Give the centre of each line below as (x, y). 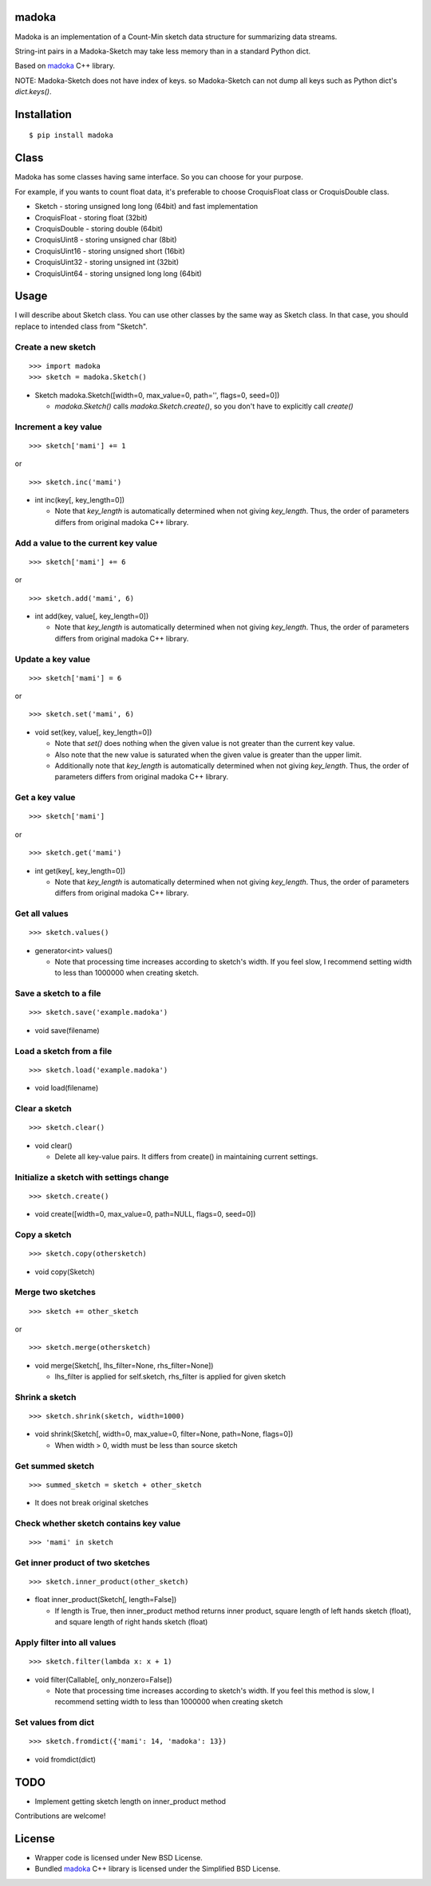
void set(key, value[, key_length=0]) (93, 732)
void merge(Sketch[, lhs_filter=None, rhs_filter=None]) (124, 1365)
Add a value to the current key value (86, 543)
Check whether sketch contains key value (98, 1523)
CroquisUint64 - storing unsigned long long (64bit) (119, 273)
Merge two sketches (55, 1292)
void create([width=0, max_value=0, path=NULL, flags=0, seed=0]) (145, 1214)
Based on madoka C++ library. (65, 66)
